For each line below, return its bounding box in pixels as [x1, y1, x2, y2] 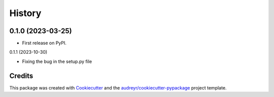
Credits [9, 71, 33, 80]
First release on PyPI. [22, 40, 67, 46]
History [9, 8, 42, 19]
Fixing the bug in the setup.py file [22, 58, 92, 64]
